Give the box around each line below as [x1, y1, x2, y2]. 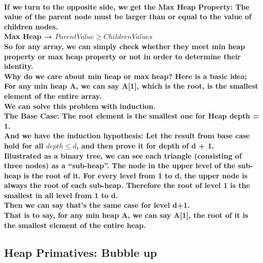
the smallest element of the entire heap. [4, 219, 146, 230]
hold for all [4, 140, 44, 151]
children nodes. [4, 21, 58, 31]
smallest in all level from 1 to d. [4, 190, 118, 200]
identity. [4, 61, 33, 71]
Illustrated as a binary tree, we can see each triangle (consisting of [4, 150, 242, 161]
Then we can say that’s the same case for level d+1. [4, 200, 190, 210]
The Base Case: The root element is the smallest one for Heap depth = [4, 110, 259, 121]
